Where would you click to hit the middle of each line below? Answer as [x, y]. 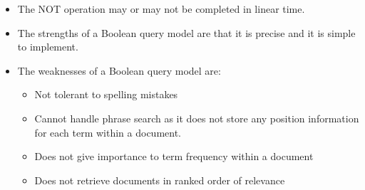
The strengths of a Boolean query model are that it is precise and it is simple [186, 32]
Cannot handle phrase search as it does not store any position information [197, 118]
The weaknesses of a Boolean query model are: [119, 70]
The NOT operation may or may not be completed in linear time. [161, 9]
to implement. [48, 47]
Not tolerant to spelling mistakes [106, 94]
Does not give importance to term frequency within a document [174, 156]
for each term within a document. [108, 132]
